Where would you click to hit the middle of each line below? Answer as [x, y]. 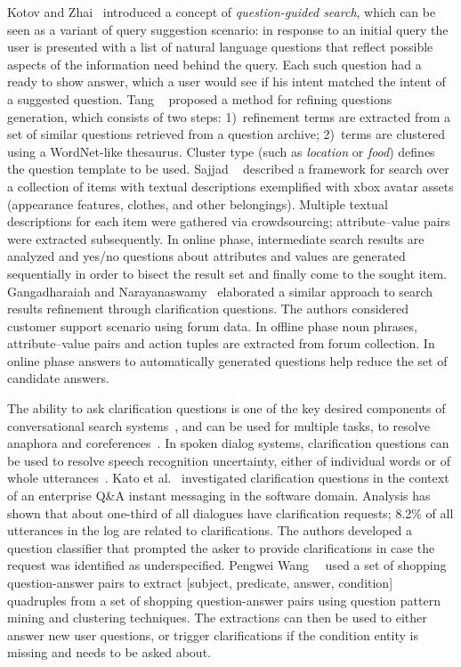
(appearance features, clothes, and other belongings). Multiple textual [198, 203]
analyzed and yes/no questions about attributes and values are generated [206, 256]
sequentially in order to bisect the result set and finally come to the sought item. [227, 273]
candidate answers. [58, 378]
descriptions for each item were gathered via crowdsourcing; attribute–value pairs [229, 221]
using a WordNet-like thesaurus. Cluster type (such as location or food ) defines [221, 151]
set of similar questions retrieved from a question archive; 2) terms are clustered [226, 134]
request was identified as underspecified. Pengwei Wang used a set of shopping [227, 565]
